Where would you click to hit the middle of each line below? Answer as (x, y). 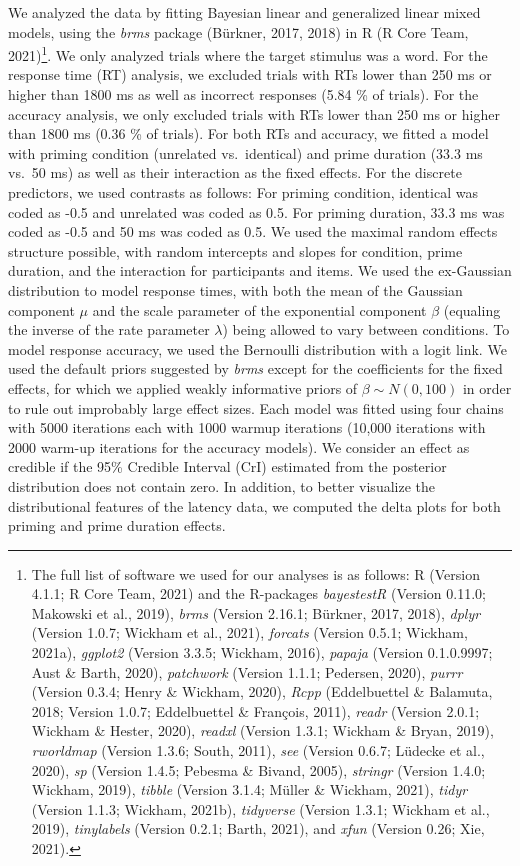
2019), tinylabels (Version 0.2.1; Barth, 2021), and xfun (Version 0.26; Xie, (258, 828)
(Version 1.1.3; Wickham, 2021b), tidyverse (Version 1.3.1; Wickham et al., (260, 808)
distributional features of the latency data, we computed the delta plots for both (254, 505)
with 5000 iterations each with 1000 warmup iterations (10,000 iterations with (247, 427)
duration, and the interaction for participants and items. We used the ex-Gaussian (260, 270)
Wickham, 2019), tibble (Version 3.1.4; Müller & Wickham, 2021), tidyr (249, 789)
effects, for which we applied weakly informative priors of (183, 387)
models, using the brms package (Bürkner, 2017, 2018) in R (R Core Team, (238, 31)
